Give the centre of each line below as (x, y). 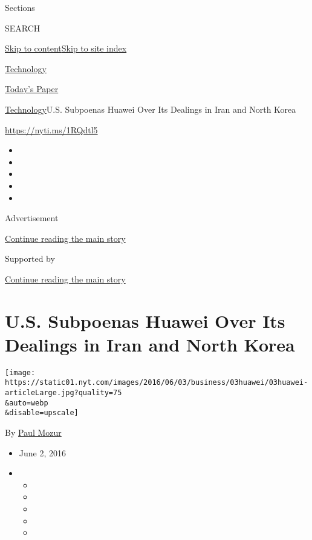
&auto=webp (27, 403)
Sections (20, 7)
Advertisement (32, 218)
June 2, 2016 (42, 452)
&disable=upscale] (42, 413)
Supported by (30, 258)
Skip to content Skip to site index (66, 48)
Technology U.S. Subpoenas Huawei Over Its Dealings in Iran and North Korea (151, 109)
